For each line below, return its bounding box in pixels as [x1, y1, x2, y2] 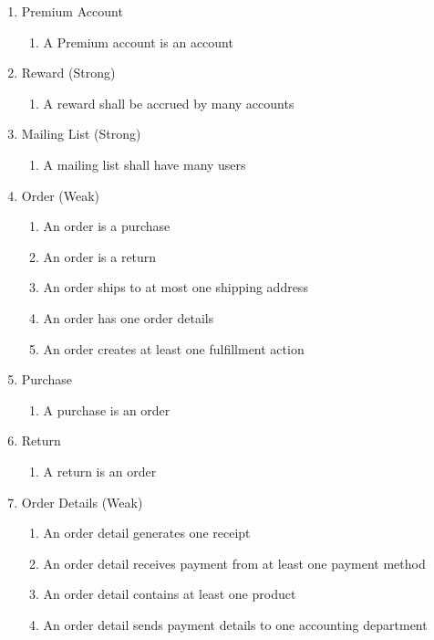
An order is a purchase [43, 216, 170, 236]
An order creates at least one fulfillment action [43, 339, 305, 358]
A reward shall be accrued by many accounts [43, 93, 294, 112]
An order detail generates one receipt [43, 523, 251, 542]
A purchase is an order [43, 400, 170, 419]
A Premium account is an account [43, 32, 233, 51]
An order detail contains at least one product [43, 584, 296, 603]
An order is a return [43, 247, 157, 266]
